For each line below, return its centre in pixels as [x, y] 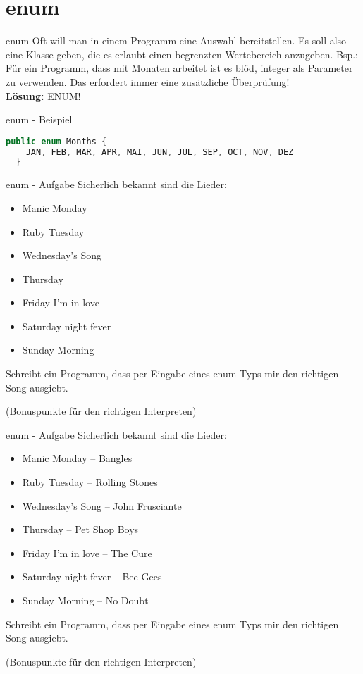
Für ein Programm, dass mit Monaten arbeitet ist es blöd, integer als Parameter [179, 68]
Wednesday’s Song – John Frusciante [102, 505]
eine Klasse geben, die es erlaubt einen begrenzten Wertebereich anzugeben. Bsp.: [182, 54]
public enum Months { [56, 141]
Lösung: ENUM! [43, 95]
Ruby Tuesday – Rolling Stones [90, 482]
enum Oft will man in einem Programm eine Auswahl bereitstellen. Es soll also [176, 40]
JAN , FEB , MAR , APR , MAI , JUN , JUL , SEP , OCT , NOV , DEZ [160, 152]
